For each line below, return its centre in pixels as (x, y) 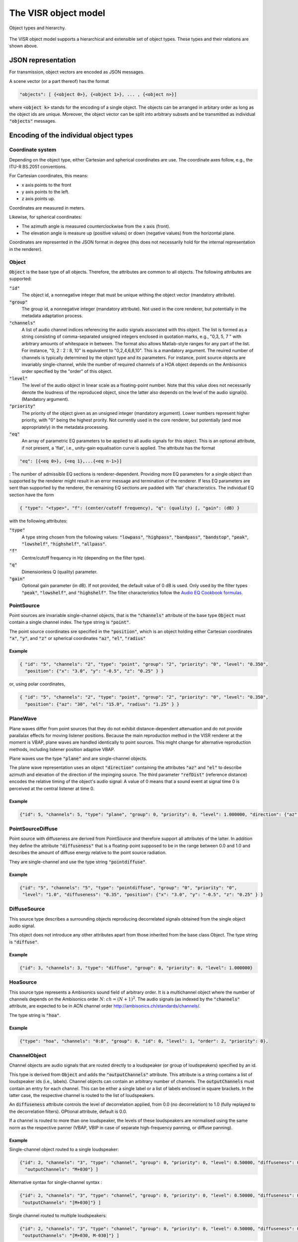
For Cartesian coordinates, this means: (49, 176)
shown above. (24, 46)
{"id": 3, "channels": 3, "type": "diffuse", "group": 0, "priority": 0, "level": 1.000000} (136, 968)
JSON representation (43, 60)
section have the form (32, 495)
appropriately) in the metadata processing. (65, 427)
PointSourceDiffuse (34, 829)
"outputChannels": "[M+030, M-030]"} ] (71, 1236)
